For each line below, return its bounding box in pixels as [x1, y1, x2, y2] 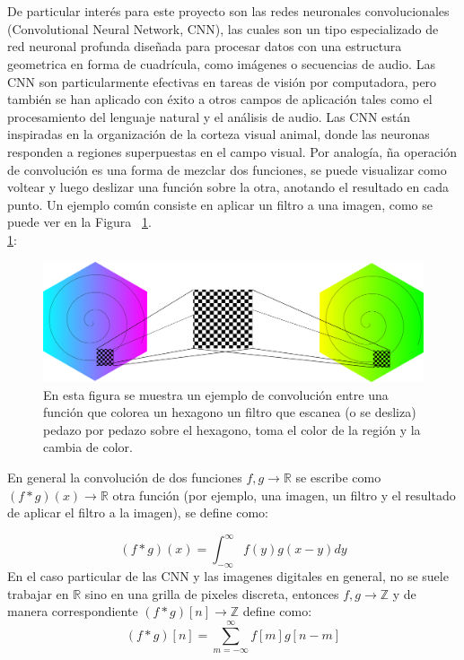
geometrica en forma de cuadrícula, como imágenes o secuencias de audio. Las [7, 54, 435, 73]
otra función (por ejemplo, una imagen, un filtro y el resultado [112, 485, 456, 504]
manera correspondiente [7, 602, 138, 621]
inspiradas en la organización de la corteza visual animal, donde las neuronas [7, 125, 430, 143]
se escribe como [295, 468, 381, 487]
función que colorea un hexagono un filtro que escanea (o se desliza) [43, 403, 416, 421]
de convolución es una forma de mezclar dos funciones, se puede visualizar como [7, 160, 447, 178]
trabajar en [7, 584, 69, 603]
